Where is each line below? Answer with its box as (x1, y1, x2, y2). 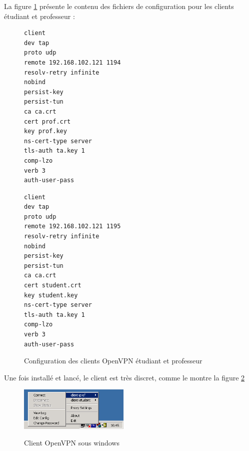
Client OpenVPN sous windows (24, 437, 119, 448)
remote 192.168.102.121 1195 (24, 223, 121, 230)
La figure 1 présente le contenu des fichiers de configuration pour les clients (4, 1, 234, 11)
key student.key (24, 291, 78, 299)
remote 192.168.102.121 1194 (24, 59, 121, 66)
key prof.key (24, 128, 67, 135)
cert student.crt (24, 282, 81, 289)
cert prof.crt (24, 118, 71, 125)
